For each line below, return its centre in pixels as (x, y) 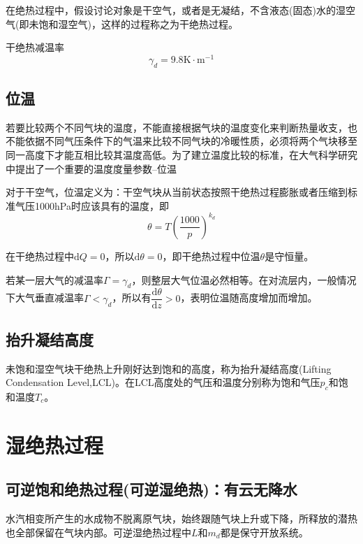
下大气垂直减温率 (45, 298)
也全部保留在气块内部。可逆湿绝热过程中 (98, 532)
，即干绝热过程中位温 (211, 256)
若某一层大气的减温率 (54, 279)
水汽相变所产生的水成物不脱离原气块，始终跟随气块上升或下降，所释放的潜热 (181, 518)
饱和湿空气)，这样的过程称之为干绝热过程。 (138, 23)
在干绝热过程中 (40, 256)
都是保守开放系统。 (264, 532)
